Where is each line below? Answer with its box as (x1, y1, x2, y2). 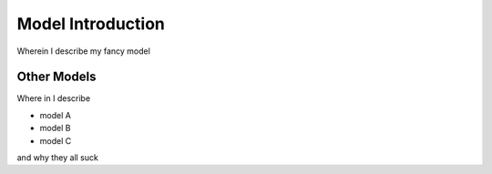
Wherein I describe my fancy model (16, 46, 150, 56)
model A (39, 109, 72, 120)
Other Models (16, 69, 97, 85)
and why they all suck (16, 152, 99, 163)
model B (39, 123, 71, 134)
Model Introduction (16, 14, 166, 34)
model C (39, 135, 72, 146)
